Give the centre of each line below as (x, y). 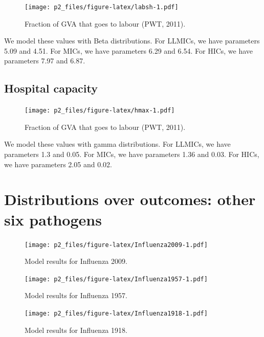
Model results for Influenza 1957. (76, 295)
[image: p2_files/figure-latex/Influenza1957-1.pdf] (116, 279)
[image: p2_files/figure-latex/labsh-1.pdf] (102, 7)
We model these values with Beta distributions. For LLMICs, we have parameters (132, 41)
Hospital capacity (51, 88)
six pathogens (53, 219)
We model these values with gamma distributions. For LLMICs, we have (117, 144)
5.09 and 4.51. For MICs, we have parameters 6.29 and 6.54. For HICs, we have (129, 50)
